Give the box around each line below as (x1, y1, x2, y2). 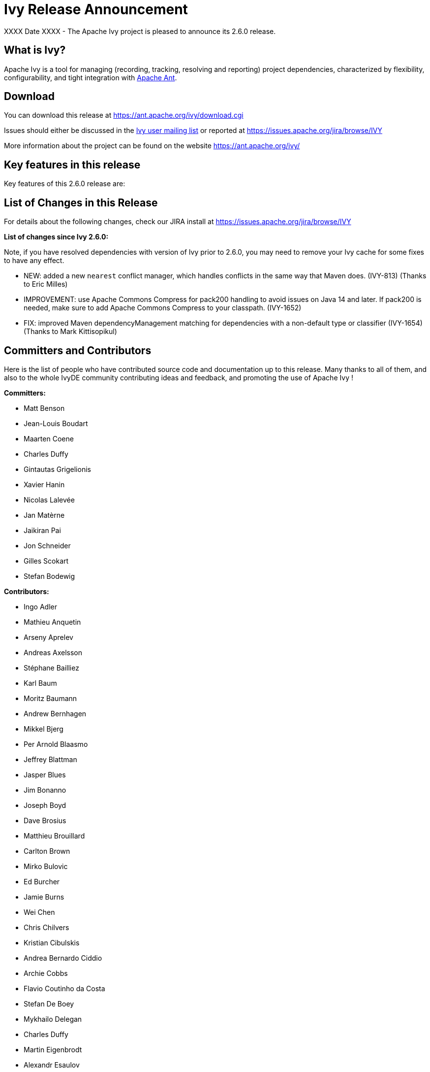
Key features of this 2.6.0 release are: (4, 179, 125, 188)
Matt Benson (24, 403, 65, 412)
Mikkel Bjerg (24, 724, 63, 733)
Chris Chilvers (24, 923, 69, 932)
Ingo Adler (24, 602, 58, 611)
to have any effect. (4, 256, 64, 265)
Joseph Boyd (24, 801, 66, 809)
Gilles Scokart (24, 556, 69, 565)
